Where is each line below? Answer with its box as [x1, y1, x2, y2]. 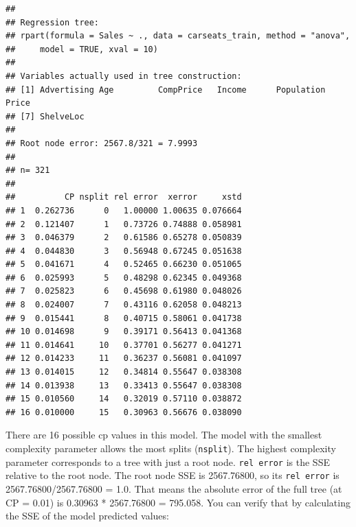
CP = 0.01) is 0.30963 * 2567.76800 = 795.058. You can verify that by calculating [5, 495, 351, 509]
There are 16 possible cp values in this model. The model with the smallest [5, 428, 322, 442]
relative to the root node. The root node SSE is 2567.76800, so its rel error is [5, 468, 340, 482]
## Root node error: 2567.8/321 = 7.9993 [5, 138, 198, 148]
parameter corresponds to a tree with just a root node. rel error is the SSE [5, 454, 330, 469]
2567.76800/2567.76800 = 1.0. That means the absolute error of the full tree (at [5, 481, 342, 495]
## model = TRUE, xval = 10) [5, 44, 158, 54]
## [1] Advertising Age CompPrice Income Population [5, 84, 326, 95]
